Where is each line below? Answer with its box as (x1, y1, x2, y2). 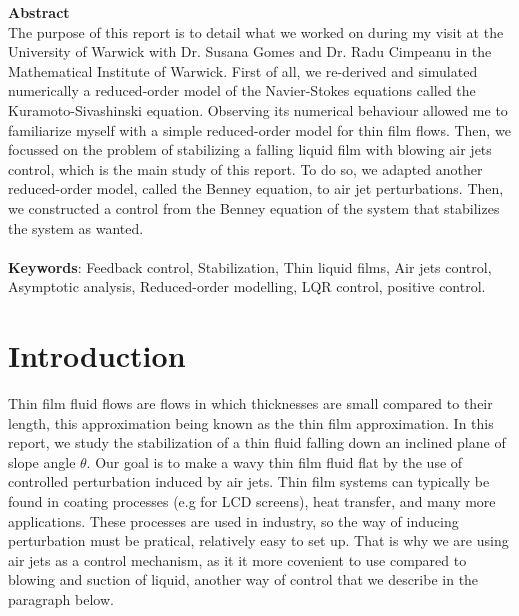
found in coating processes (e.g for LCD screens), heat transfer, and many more (8, 491, 496, 511)
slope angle (8, 451, 76, 472)
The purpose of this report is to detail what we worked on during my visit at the (8, 21, 504, 42)
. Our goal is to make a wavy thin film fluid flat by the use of (86, 451, 463, 472)
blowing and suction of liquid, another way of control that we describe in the (8, 569, 479, 590)
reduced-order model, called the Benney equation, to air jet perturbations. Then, (8, 178, 504, 199)
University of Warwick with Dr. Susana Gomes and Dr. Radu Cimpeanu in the (8, 41, 492, 62)
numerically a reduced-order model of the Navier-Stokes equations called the (8, 80, 476, 101)
